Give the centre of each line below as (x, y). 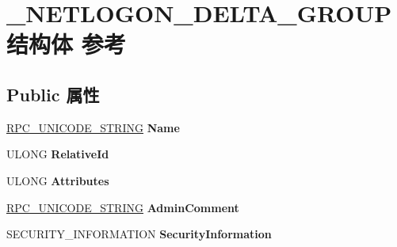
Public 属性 (53, 94)
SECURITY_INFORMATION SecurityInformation (139, 234)
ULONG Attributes (58, 180)
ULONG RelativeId (58, 154)
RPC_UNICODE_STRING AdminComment (123, 207)
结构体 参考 (66, 44)
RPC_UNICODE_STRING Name (93, 127)
